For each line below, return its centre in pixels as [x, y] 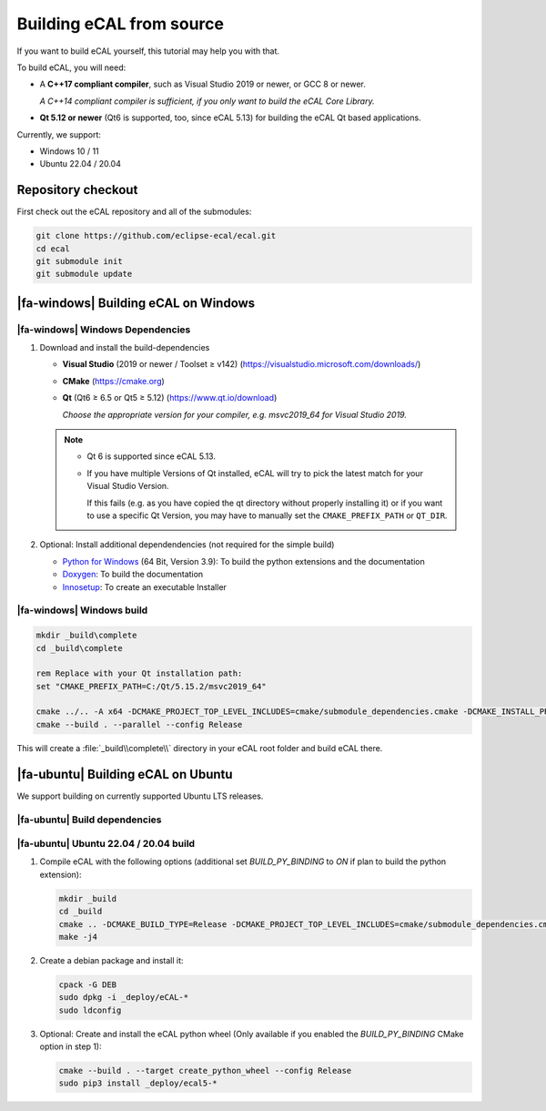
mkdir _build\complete [86, 636]
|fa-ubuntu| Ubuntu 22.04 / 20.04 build [106, 844]
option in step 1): [71, 1046]
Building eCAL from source [121, 24]
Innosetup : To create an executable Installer [145, 586]
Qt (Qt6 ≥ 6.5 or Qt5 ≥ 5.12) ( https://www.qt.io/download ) [170, 398]
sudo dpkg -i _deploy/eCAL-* [124, 998]
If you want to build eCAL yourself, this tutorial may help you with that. [148, 51]
